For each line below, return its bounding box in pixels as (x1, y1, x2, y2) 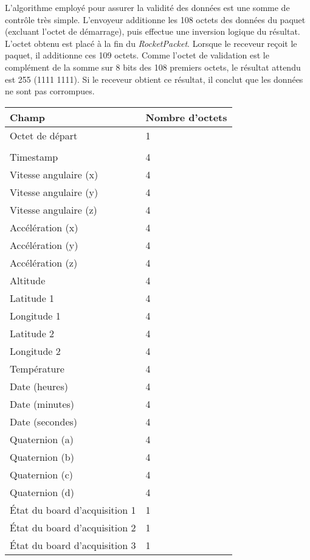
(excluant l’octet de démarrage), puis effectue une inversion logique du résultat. (5, 25, 300, 38)
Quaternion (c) (10, 467, 74, 481)
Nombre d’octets (145, 110, 227, 124)
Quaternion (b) (10, 449, 74, 464)
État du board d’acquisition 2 (10, 520, 136, 534)
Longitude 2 (10, 343, 61, 358)
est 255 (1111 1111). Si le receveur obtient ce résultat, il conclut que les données (5, 72, 303, 85)
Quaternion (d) (10, 485, 74, 499)
